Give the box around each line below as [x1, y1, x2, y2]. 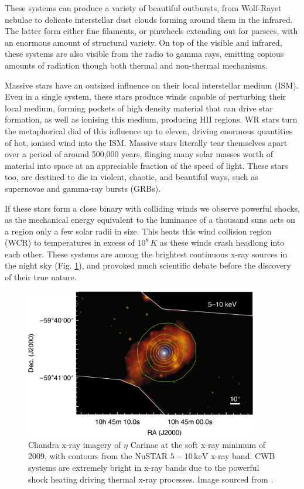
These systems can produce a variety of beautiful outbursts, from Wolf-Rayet [5, 2, 282, 13]
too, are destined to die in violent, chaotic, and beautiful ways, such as [5, 171, 258, 183]
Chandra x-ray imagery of [28, 438, 121, 450]
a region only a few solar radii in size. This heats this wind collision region [5, 225, 272, 237]
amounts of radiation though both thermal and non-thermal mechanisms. [5, 59, 268, 71]
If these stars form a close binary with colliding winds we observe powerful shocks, [5, 202, 300, 214]
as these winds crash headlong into [159, 236, 285, 249]
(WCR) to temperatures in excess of [5, 236, 135, 249]
